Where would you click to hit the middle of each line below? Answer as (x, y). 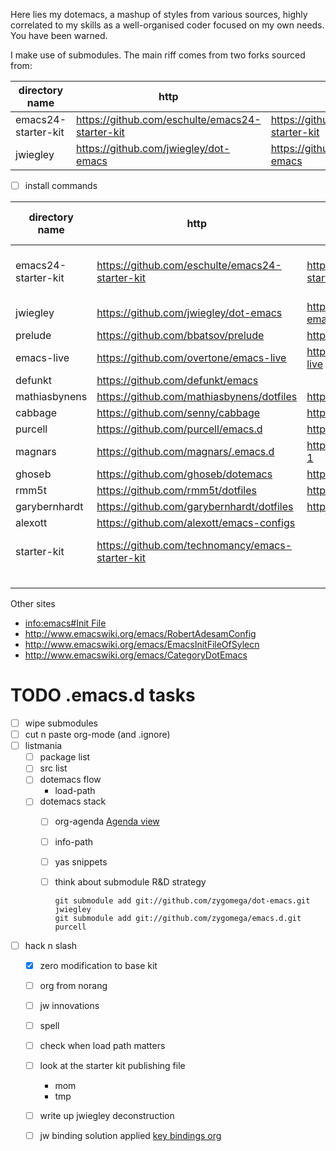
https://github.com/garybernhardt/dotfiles (195, 507)
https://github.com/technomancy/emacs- (194, 546)
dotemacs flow (70, 780)
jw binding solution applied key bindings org (130, 1136)
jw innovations (69, 1005)
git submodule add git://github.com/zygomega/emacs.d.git (178, 918)
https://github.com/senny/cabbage (178, 413)
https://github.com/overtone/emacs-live (191, 358)
